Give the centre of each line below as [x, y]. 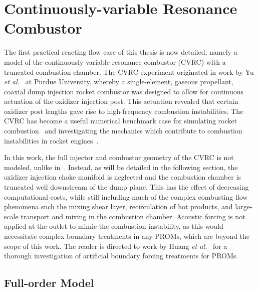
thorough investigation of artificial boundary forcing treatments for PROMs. [121, 256]
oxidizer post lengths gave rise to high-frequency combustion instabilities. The [124, 111]
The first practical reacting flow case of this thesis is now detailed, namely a [121, 52]
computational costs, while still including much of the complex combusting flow [126, 196]
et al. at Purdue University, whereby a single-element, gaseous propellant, [119, 82]
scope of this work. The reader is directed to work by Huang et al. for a [116, 246]
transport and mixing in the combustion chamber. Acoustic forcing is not [133, 216]
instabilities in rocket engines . [51, 140]
